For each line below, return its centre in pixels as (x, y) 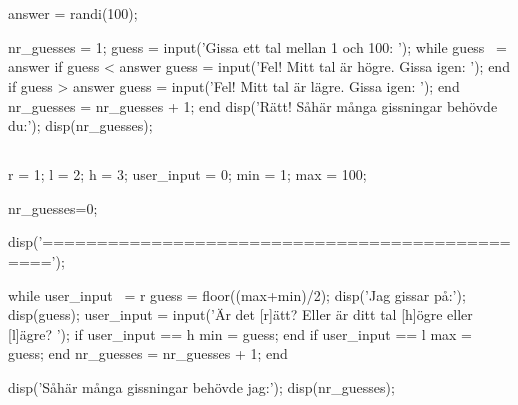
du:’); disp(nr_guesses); (80, 125)
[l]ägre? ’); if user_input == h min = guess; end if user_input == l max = (240, 333)
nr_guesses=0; (53, 207)
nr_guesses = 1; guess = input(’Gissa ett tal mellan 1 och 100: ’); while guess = (257, 46)
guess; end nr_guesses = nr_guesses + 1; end (148, 353)
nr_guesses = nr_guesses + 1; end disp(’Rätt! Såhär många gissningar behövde (253, 105)
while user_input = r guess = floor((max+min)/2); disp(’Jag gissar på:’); (237, 294)
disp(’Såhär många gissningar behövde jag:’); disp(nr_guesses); (201, 386)
